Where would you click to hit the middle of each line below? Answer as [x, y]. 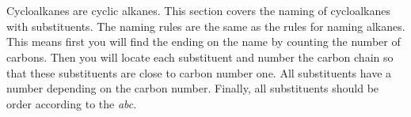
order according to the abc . [72, 103]
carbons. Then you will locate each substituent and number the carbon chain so [200, 57]
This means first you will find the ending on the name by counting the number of [204, 42]
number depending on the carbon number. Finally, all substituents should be [193, 88]
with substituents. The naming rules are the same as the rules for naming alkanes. [206, 26]
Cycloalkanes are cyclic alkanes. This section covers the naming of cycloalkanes [199, 11]
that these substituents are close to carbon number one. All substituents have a [199, 72]
